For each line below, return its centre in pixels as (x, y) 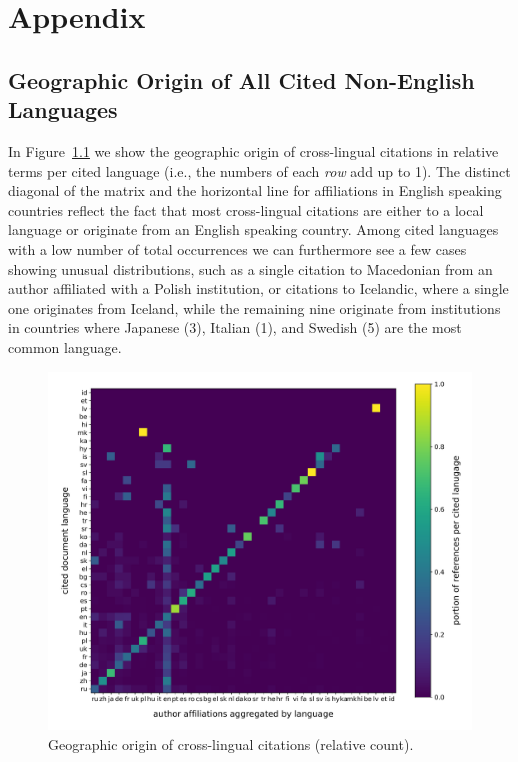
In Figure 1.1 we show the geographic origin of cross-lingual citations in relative (253, 150)
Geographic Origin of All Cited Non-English (241, 79)
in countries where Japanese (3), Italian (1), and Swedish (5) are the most (235, 327)
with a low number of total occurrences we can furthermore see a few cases (237, 248)
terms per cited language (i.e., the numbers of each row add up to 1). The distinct (259, 170)
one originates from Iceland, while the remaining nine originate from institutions (254, 307)
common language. (65, 346)
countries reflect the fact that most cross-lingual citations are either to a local (246, 209)
